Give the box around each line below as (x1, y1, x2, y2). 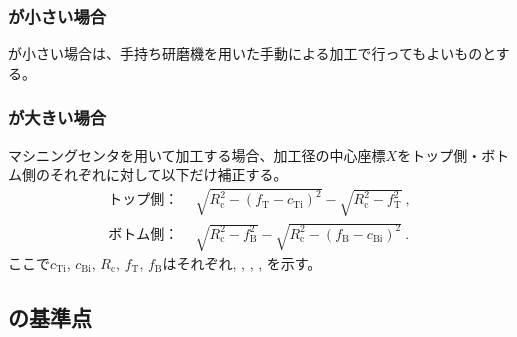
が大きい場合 (8, 105, 107, 130)
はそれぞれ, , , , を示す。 (162, 252, 322, 273)
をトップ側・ (397, 144, 482, 165)
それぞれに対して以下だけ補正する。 (49, 164, 288, 185)
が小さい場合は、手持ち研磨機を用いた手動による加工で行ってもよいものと (8, 43, 496, 64)
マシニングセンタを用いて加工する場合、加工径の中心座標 (8, 144, 386, 165)
